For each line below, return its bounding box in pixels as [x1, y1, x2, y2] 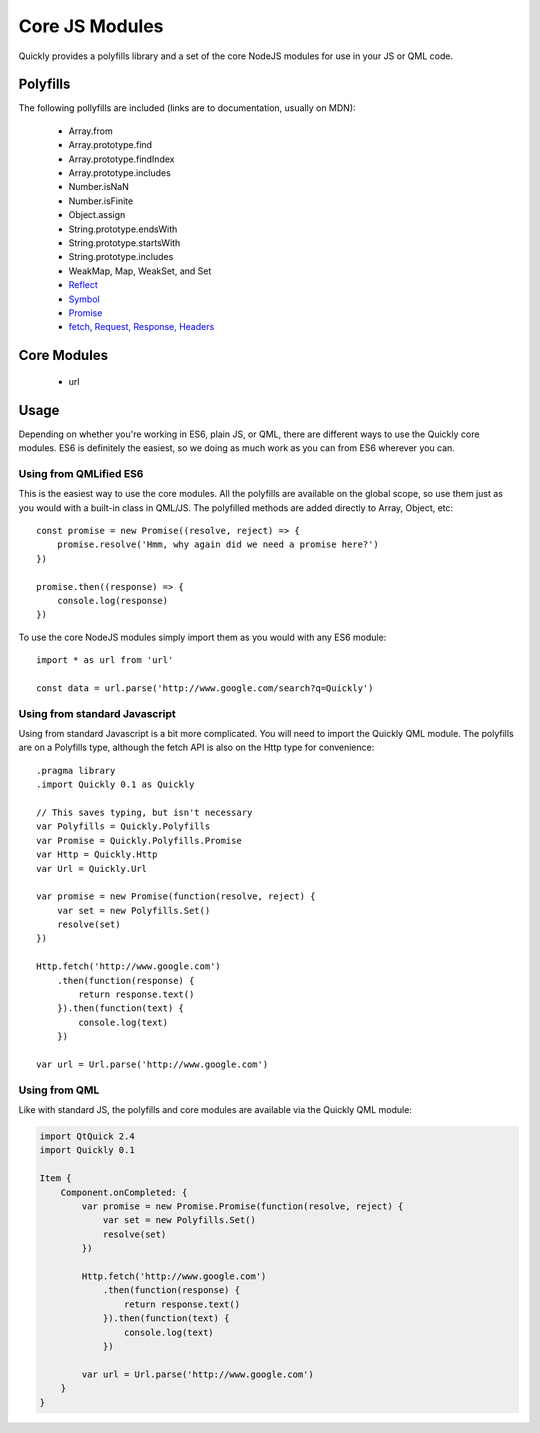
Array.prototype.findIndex [68, 153, 175, 165]
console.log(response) [56, 595, 169, 606]
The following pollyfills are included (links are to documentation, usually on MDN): [18, 102, 356, 114]
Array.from [68, 125, 114, 137]
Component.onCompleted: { [60, 1186, 188, 1198]
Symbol [68, 293, 100, 305]
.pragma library [36, 765, 116, 776]
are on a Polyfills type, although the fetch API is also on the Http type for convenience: [18, 741, 375, 754]
